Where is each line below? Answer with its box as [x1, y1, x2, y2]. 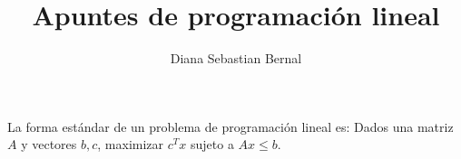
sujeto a [190, 135, 234, 154]
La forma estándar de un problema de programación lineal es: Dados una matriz [7, 117, 454, 136]
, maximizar [97, 135, 164, 154]
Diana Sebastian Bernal [170, 49, 302, 68]
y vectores [21, 135, 77, 154]
